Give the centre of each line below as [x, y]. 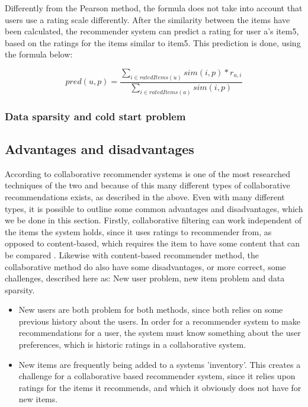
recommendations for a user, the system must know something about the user [160, 333]
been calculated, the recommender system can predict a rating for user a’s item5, [152, 31]
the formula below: [39, 54]
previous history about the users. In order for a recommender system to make [159, 321]
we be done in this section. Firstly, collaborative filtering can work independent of [153, 220]
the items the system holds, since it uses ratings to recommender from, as [138, 231]
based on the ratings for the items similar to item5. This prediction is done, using [153, 42]
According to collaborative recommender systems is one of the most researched [148, 173]
